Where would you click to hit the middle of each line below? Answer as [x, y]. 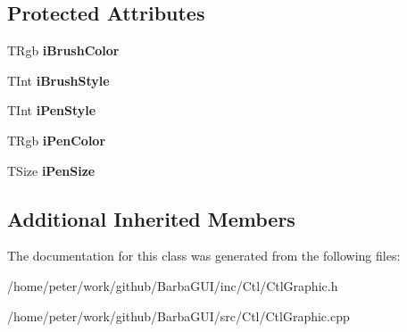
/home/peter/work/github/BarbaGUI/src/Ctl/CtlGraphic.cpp [179, 315]
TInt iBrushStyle [58, 80]
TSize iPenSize [51, 170]
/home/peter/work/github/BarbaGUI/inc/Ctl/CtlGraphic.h [173, 285]
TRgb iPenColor [57, 140]
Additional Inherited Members [151, 218]
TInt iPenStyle [52, 110]
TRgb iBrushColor [63, 50]
